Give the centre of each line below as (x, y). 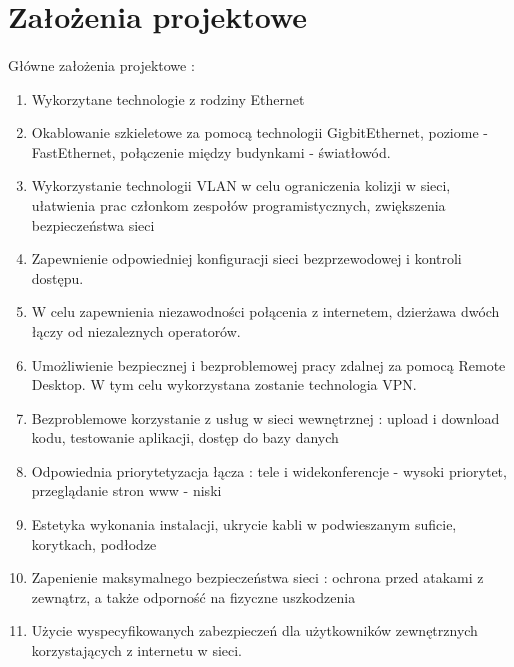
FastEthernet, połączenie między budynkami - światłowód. (211, 151)
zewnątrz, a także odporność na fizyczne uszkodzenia (193, 596)
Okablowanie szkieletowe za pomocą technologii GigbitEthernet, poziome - (259, 132)
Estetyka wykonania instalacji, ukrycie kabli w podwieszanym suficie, (244, 524)
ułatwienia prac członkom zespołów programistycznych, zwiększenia (238, 204)
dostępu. (57, 277)
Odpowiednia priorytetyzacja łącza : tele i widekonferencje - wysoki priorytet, (269, 470)
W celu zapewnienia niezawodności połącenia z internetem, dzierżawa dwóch (265, 311)
